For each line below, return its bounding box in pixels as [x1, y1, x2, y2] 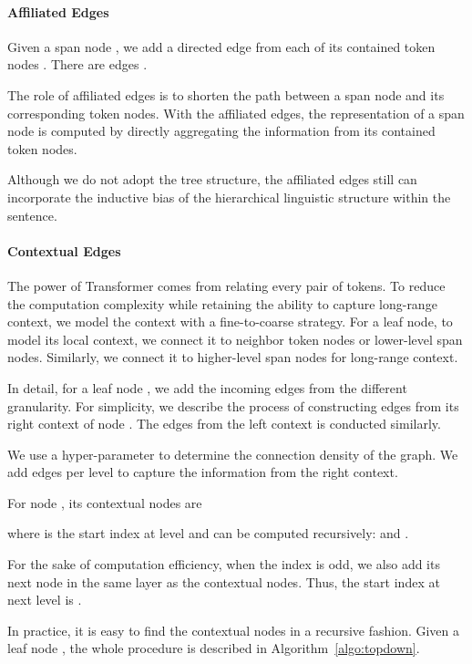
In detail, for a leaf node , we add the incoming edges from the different [7, 378, 407, 397]
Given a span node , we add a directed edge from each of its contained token [7, 36, 436, 56]
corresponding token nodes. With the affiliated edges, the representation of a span [7, 103, 465, 122]
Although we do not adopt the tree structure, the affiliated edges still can [7, 170, 417, 189]
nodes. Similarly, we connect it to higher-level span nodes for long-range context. [7, 348, 458, 367]
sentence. [7, 205, 57, 224]
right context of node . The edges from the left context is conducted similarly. [7, 414, 441, 433]
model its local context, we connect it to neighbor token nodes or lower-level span [7, 329, 463, 348]
